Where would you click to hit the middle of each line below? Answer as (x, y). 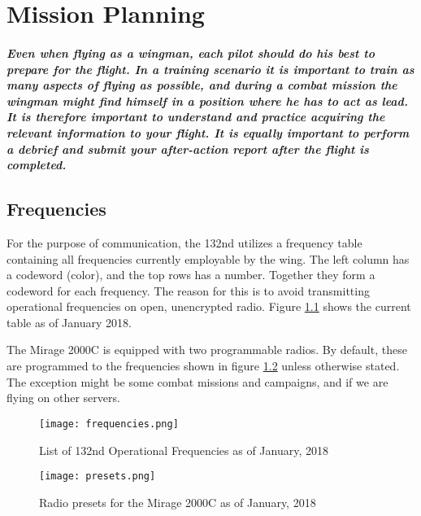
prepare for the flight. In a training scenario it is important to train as (210, 69)
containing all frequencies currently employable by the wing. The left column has (208, 258)
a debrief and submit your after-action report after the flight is (188, 149)
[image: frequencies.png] (109, 424)
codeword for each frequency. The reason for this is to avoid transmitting (188, 290)
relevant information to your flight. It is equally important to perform (208, 132)
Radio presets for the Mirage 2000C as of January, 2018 (178, 502)
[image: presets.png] (98, 477)
